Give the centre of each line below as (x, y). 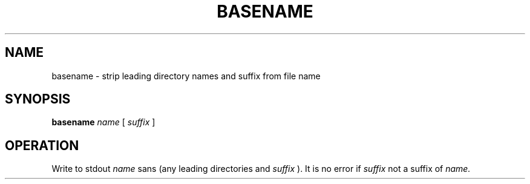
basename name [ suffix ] (103, 122)
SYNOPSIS (38, 99)
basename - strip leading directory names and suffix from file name (186, 76)
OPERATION (42, 145)
